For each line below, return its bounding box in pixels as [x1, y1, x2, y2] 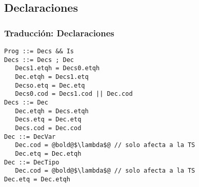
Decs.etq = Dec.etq [15, 116, 82, 123]
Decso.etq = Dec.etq [15, 81, 85, 89]
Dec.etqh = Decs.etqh [15, 107, 89, 115]
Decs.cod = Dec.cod [15, 124, 82, 132]
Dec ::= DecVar [4, 133, 56, 140]
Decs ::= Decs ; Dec [4, 56, 74, 64]
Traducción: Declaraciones [4, 26, 114, 39]
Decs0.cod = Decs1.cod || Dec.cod [15, 90, 133, 98]
